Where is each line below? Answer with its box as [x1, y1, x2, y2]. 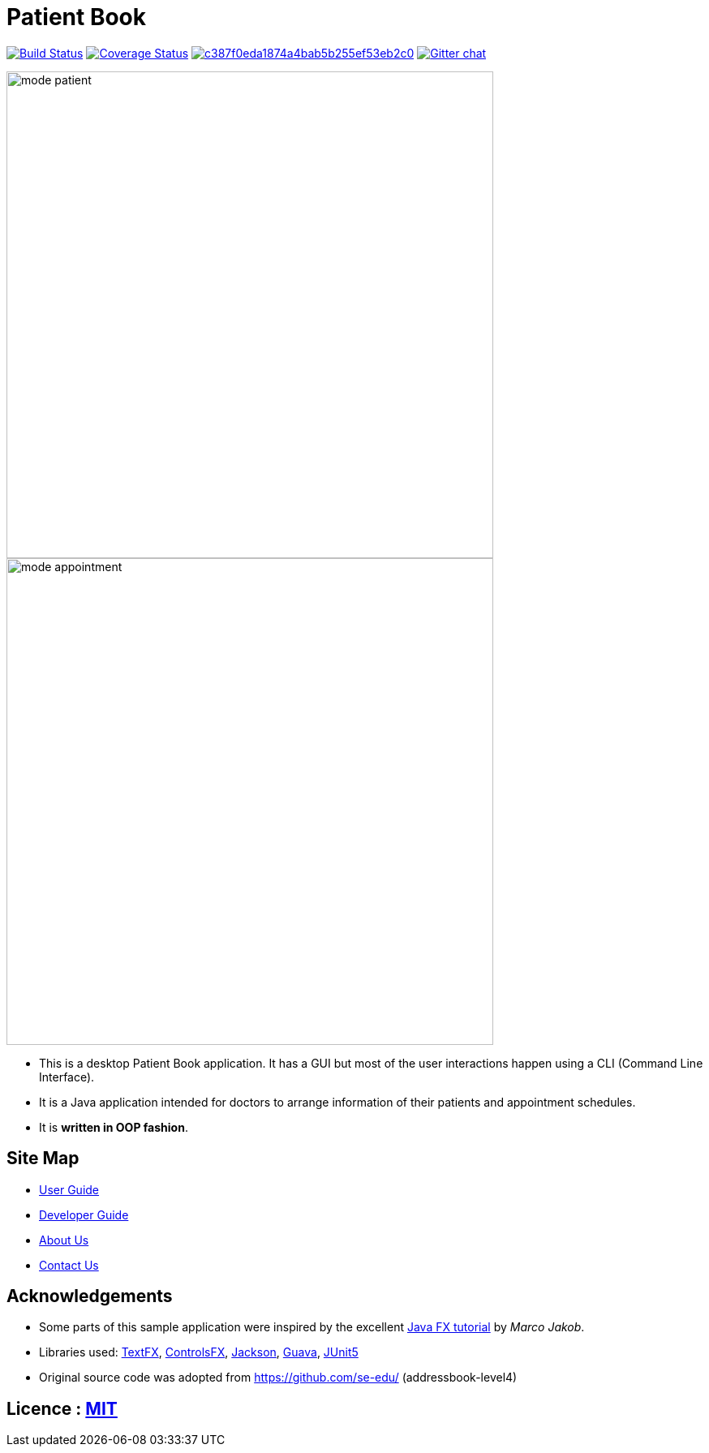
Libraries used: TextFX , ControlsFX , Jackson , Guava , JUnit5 [39, 1345, 359, 1360]
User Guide [39, 1182, 100, 1197]
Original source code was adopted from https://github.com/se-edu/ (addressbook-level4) [39, 1370, 518, 1385]
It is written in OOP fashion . [39, 1120, 188, 1134]
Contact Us [39, 1257, 99, 1272]
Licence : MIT [6, 1398, 118, 1419]
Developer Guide [39, 1207, 129, 1222]
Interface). [39, 1069, 95, 1084]
